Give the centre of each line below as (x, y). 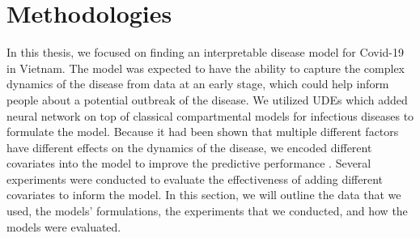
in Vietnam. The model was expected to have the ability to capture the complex (206, 68)
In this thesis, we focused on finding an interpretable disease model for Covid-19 (205, 52)
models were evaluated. (64, 226)
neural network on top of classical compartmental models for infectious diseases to (210, 115)
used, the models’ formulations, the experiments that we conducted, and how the (207, 211)
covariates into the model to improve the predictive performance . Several (189, 163)
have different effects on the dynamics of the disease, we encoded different (189, 147)
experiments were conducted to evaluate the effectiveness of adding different (195, 178)
